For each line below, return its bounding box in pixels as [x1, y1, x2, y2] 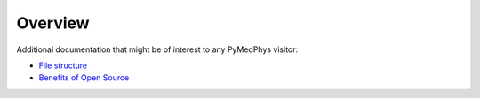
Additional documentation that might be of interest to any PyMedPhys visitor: [16, 44, 299, 55]
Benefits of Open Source [38, 72, 130, 83]
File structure [38, 60, 88, 71]
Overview [16, 13, 90, 33]
